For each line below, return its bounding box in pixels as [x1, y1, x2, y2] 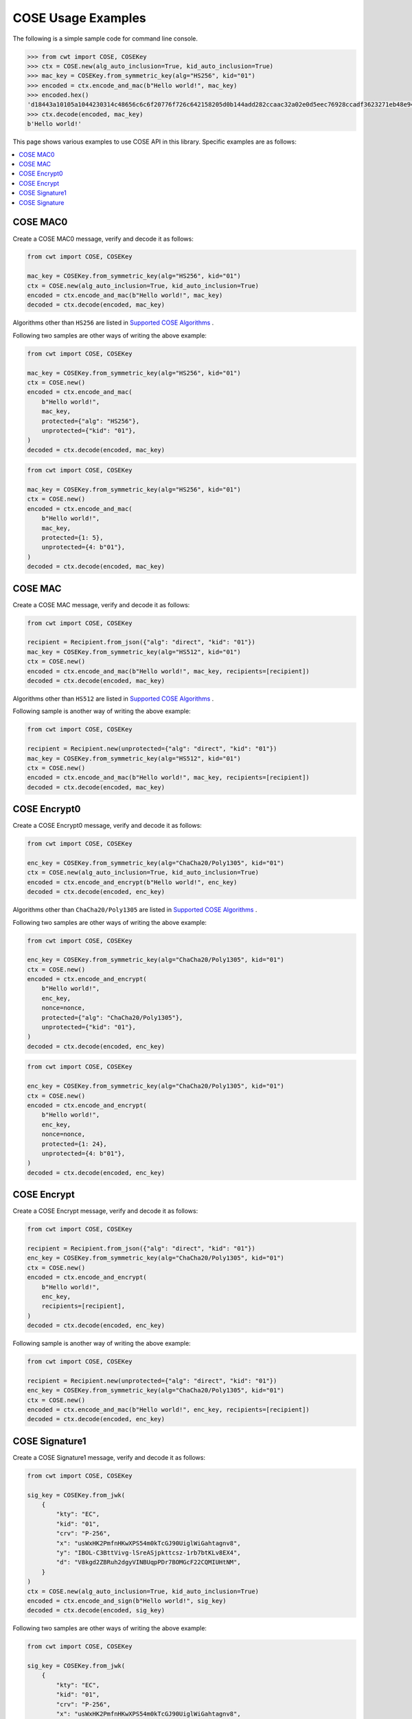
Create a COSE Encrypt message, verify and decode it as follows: [12, 1207, 198, 1215]
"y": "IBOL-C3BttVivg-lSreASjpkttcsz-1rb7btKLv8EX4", [56, 1549, 241, 1557]
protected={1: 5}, [41, 534, 104, 542]
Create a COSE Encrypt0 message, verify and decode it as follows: [12, 822, 202, 830]
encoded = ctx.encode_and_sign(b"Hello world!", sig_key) [27, 1597, 227, 1605]
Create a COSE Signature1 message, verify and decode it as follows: [12, 1453, 206, 1461]
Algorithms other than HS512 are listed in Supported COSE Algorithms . [12, 694, 214, 703]
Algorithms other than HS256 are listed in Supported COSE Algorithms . [12, 318, 214, 327]
